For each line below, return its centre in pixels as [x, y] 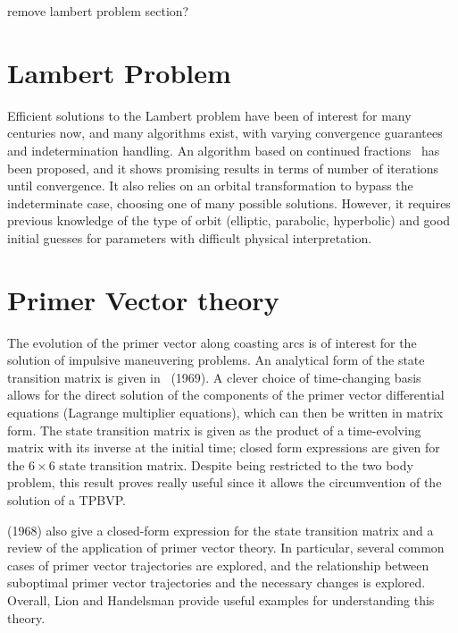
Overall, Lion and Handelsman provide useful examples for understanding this [221, 599]
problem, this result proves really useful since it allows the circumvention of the [225, 482]
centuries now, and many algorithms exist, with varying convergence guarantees [225, 133]
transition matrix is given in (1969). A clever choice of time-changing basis [214, 377]
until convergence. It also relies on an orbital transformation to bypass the [210, 186]
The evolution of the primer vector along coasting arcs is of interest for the [212, 342]
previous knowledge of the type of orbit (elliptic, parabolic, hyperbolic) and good [229, 220]
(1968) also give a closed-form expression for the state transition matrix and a [221, 530]
